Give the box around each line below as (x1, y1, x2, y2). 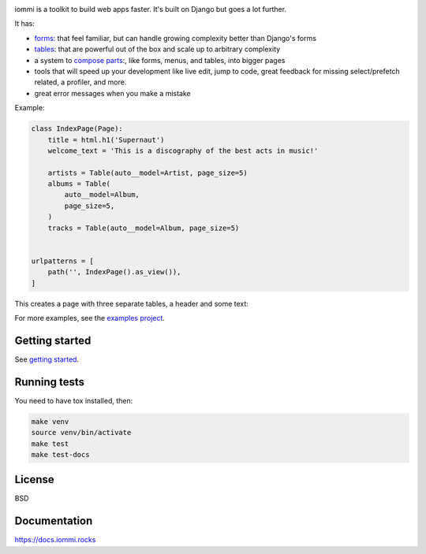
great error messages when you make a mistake (34, 88, 191, 98)
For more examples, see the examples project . (14, 313, 166, 322)
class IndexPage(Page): (31, 125, 124, 133)
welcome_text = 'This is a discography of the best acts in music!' (47, 146, 319, 155)
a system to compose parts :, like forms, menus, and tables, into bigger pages (34, 55, 286, 65)
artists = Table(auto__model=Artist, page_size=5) (47, 168, 248, 177)
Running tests (14, 375, 85, 389)
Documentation (14, 515, 93, 528)
